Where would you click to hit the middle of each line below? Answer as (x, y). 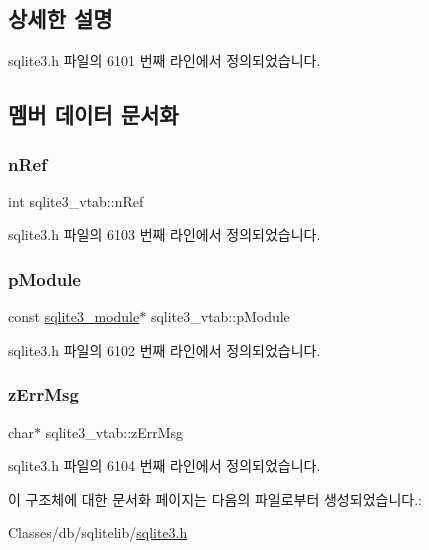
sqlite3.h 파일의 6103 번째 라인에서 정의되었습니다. (164, 234)
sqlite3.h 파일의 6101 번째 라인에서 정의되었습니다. (164, 60)
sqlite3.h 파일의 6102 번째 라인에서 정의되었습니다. (164, 349)
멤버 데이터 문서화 (93, 114)
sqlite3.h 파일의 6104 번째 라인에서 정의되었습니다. (164, 465)
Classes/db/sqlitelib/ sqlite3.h (98, 532)
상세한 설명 (60, 18)
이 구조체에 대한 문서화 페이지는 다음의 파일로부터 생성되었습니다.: (215, 498)
